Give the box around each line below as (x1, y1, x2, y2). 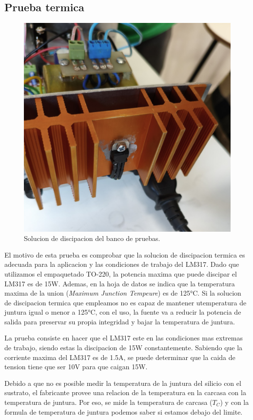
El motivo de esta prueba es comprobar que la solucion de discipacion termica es (4, 249, 245, 260)
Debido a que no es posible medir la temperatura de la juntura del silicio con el (4, 378, 241, 388)
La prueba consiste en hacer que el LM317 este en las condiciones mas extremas (4, 333, 243, 343)
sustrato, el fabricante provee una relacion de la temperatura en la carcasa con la (4, 387, 246, 398)
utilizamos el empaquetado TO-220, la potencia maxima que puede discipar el (4, 268, 237, 279)
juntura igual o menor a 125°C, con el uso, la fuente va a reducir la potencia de (4, 307, 241, 317)
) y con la (220, 397, 249, 407)
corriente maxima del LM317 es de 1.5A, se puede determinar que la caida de (4, 352, 235, 362)
